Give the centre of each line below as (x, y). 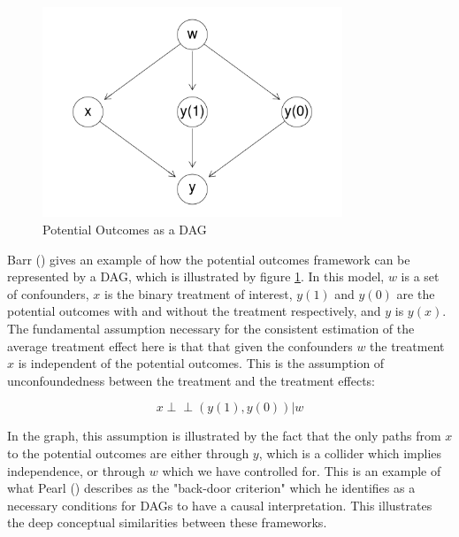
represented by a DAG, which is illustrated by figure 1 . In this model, (196, 276)
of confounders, (48, 293)
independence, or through (76, 470)
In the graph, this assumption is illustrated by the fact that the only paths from (224, 436)
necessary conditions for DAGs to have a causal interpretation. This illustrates (220, 505)
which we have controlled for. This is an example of (302, 470)
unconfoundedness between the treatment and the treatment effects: (191, 380)
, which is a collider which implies (350, 453)
